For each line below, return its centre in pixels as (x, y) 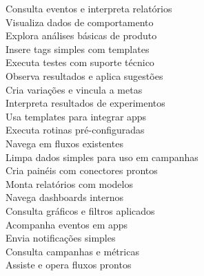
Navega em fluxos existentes (64, 143)
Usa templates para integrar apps (76, 116)
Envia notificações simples (61, 238)
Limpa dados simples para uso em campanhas (102, 157)
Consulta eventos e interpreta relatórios (89, 8)
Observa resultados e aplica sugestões (84, 75)
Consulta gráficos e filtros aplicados (80, 210)
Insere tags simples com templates (78, 49)
